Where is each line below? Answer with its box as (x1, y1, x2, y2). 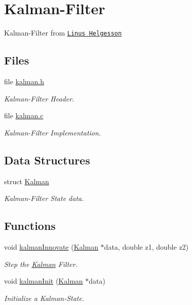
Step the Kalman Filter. (4, 258, 78, 269)
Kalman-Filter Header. (4, 93, 74, 104)
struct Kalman (4, 176, 49, 186)
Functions (4, 218, 56, 233)
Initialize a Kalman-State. (4, 292, 85, 303)
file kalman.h (4, 76, 44, 86)
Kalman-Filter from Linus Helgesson (4, 27, 122, 38)
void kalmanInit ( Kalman (4, 276, 83, 286)
